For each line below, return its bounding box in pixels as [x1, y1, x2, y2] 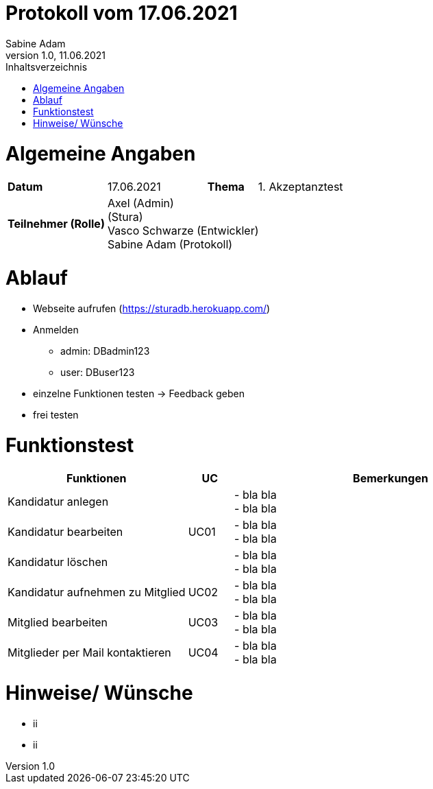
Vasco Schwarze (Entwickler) [107, 224, 259, 238]
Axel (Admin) [107, 196, 174, 211]
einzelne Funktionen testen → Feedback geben [33, 387, 245, 399]
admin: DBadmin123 [60, 344, 150, 357]
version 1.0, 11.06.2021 [5, 49, 106, 61]
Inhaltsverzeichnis [5, 60, 88, 73]
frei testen [33, 408, 79, 421]
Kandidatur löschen [8, 555, 108, 569]
